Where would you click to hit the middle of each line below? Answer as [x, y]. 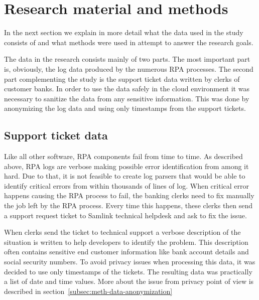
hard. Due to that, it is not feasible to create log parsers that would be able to [125, 176]
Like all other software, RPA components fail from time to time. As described [123, 156]
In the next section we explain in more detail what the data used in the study [124, 32]
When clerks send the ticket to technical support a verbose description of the [122, 232]
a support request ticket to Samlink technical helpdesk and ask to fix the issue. [125, 215]
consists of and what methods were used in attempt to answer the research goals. [129, 42]
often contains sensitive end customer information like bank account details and [126, 252]
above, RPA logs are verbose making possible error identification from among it [126, 166]
